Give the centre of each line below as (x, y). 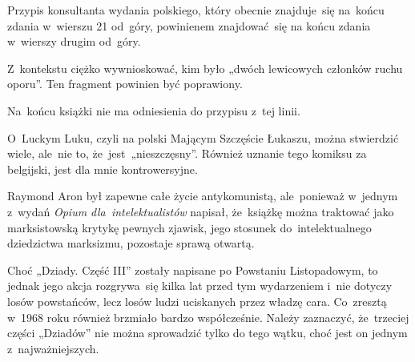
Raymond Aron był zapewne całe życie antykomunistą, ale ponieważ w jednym (203, 196)
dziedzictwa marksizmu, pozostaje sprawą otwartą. (131, 243)
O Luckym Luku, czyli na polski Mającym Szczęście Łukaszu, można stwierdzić (203, 137)
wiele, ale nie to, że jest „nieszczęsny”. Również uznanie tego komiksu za (187, 153)
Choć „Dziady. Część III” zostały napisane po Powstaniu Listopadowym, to (193, 269)
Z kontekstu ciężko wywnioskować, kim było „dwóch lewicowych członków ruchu (205, 68)
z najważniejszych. (53, 348)
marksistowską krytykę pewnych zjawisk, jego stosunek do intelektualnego (189, 227)
